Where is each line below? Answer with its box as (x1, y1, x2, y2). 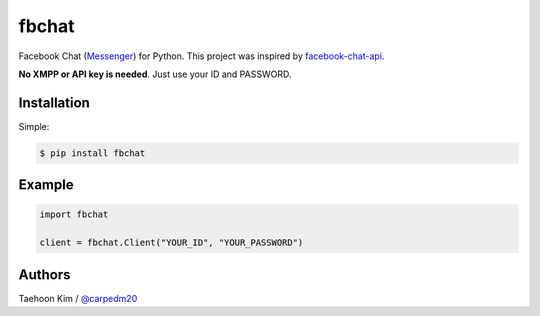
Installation (18, 94, 90, 111)
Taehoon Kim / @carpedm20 (18, 292, 138, 304)
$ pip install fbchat (39, 147, 146, 159)
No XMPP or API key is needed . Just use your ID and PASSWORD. (18, 68, 292, 80)
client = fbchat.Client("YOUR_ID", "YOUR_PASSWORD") (39, 237, 304, 249)
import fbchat (39, 209, 109, 220)
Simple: (18, 120, 50, 132)
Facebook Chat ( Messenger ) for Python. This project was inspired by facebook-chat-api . (18, 50, 385, 62)
